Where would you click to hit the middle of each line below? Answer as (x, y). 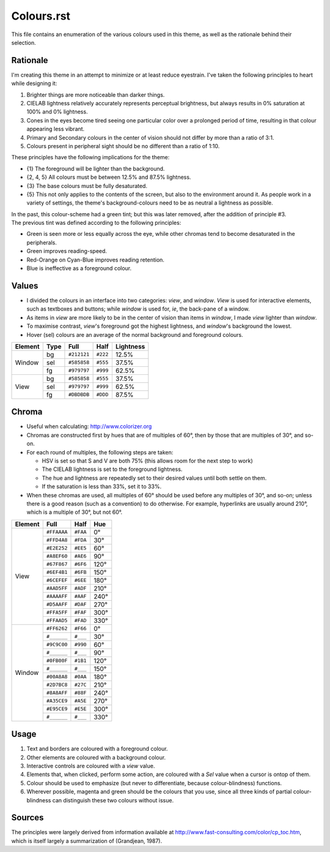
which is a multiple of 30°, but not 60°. (75, 512)
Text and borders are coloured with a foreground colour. (97, 749)
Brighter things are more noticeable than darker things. (96, 94)
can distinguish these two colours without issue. (113, 800)
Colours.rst (41, 16)
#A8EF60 (57, 556)
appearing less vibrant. (56, 129)
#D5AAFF (57, 604)
